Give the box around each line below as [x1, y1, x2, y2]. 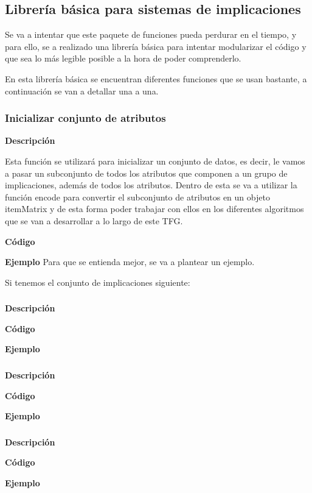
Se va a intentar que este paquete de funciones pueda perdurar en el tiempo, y [5, 28, 297, 41]
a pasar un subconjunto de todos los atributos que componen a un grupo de [5, 166, 288, 179]
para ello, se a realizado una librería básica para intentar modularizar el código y [5, 40, 307, 52]
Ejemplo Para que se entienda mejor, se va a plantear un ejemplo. [5, 255, 255, 268]
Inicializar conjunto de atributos [5, 110, 166, 126]
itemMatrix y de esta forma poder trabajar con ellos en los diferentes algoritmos [5, 202, 304, 215]
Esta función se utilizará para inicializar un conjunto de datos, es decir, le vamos [5, 154, 305, 167]
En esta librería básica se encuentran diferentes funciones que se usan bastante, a [5, 72, 307, 85]
